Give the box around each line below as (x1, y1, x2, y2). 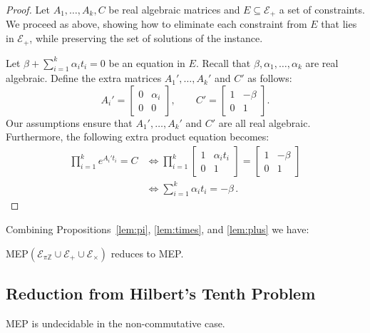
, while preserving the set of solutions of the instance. (29, 31, 263, 46)
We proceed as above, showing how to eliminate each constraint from (6, 16, 307, 31)
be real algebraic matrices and (108, 2, 240, 16)
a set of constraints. (279, 2, 365, 16)
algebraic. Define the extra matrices (6, 71, 162, 86)
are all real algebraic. (218, 115, 311, 130)
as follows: (247, 71, 292, 86)
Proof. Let (6, 2, 50, 16)
